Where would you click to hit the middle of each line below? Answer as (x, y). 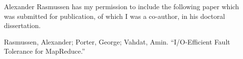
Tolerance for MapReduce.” (45, 51)
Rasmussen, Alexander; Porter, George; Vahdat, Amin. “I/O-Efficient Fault (117, 41)
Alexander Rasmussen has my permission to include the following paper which (121, 6)
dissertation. (22, 25)
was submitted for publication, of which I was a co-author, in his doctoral (115, 16)
